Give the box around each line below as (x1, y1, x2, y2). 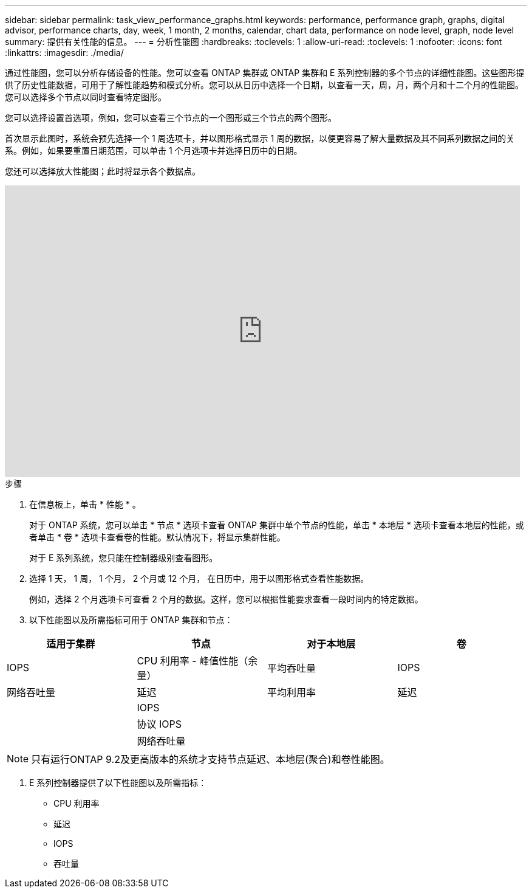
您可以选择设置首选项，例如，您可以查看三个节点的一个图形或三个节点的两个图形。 (5, 112, 336, 123)
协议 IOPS (137, 718, 182, 730)
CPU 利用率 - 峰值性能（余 (137, 655, 258, 667)
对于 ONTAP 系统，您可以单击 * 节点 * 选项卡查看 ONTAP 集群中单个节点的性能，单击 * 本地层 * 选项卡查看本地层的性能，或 (29, 520, 524, 530)
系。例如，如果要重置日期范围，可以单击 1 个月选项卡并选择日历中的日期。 (5, 145, 302, 156)
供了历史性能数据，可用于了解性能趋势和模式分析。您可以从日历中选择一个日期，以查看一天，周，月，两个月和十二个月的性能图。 (5, 80, 523, 90)
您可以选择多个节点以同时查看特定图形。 (5, 92, 166, 102)
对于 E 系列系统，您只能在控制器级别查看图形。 (29, 553, 218, 563)
